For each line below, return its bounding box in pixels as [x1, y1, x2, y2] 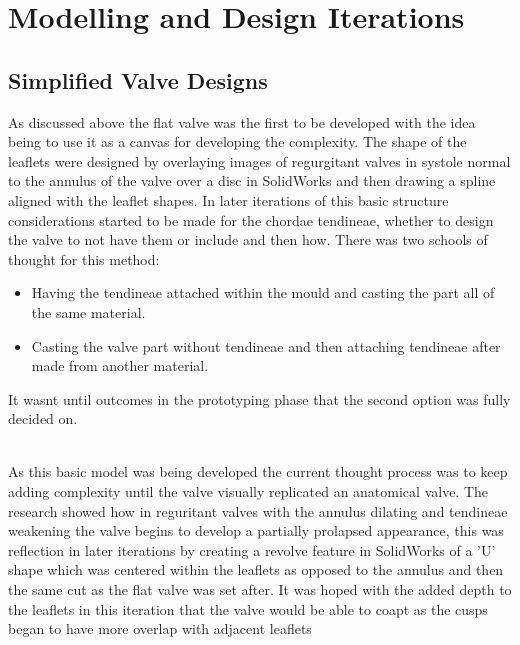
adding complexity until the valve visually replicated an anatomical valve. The [8, 481, 489, 502]
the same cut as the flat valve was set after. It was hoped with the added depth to [8, 579, 512, 600]
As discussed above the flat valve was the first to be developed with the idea [8, 111, 476, 132]
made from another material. [31, 355, 209, 376]
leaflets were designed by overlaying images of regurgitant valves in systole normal [8, 150, 511, 171]
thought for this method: [8, 248, 160, 269]
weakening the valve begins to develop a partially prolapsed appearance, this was [8, 520, 504, 541]
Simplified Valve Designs [8, 64, 268, 95]
